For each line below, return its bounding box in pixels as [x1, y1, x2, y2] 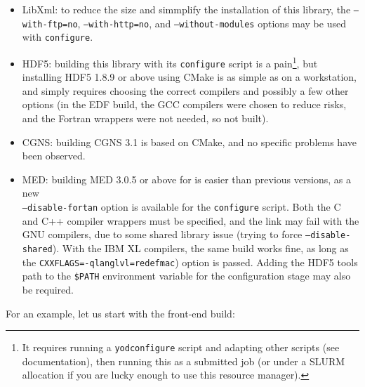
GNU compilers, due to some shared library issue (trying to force [22, 227, 303, 242]
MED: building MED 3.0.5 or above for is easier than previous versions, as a [22, 171, 351, 186]
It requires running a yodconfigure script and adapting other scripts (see [22, 340, 340, 355]
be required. [22, 282, 74, 296]
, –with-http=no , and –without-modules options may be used [77, 15, 346, 30]
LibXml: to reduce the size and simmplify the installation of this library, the [22, 2, 351, 16]
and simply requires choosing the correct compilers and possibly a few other [22, 83, 349, 98]
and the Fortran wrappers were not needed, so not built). [22, 111, 269, 126]
